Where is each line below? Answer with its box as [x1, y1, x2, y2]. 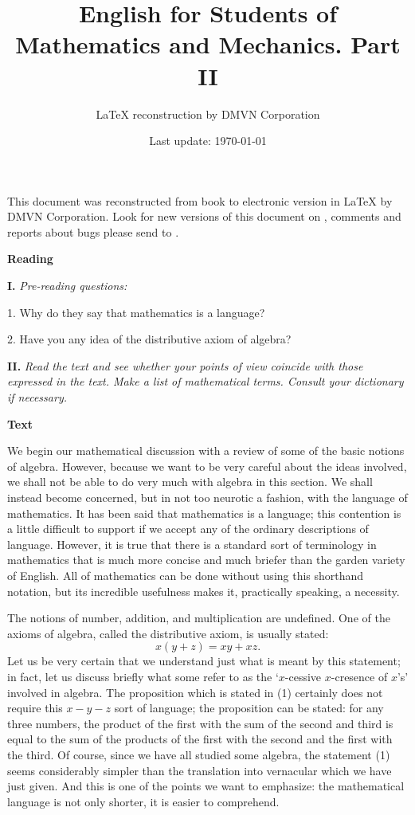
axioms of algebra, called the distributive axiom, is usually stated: [7, 625, 329, 641]
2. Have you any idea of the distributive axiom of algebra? [7, 331, 292, 347]
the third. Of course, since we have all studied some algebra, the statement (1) [7, 746, 390, 762]
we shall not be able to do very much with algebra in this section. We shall [7, 473, 373, 490]
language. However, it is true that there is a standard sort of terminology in [7, 535, 377, 552]
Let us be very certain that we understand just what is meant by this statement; [7, 652, 401, 669]
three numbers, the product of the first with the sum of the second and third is [7, 715, 393, 731]
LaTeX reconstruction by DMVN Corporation [96, 105, 320, 122]
